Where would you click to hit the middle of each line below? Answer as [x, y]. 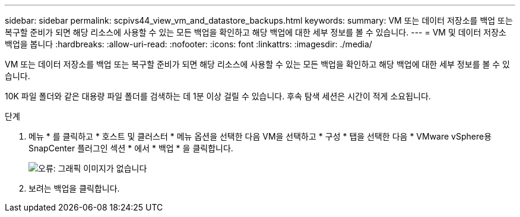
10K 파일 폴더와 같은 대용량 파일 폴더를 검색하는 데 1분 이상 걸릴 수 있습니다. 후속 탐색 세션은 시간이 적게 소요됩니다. [218, 96]
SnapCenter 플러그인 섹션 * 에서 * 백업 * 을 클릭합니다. [131, 148]
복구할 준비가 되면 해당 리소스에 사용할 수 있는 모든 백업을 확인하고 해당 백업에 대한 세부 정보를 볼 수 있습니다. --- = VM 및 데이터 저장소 [256, 32]
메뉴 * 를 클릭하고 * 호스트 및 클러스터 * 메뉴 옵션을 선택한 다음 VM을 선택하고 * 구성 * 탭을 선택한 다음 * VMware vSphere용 [260, 136]
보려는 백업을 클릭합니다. [74, 188]
